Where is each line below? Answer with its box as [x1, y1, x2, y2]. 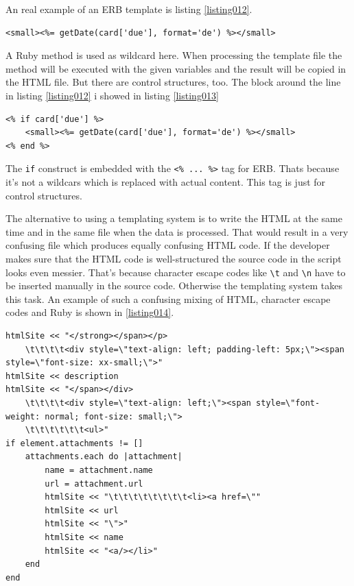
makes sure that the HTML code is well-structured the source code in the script [5, 251, 342, 265]
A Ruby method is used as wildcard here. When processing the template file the [5, 48, 342, 62]
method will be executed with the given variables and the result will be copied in [5, 61, 346, 75]
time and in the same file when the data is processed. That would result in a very [5, 224, 349, 239]
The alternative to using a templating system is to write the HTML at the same [5, 211, 342, 225]
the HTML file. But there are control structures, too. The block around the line [5, 75, 341, 89]
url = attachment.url [45, 478, 143, 489]
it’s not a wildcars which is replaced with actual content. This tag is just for [5, 175, 326, 188]
